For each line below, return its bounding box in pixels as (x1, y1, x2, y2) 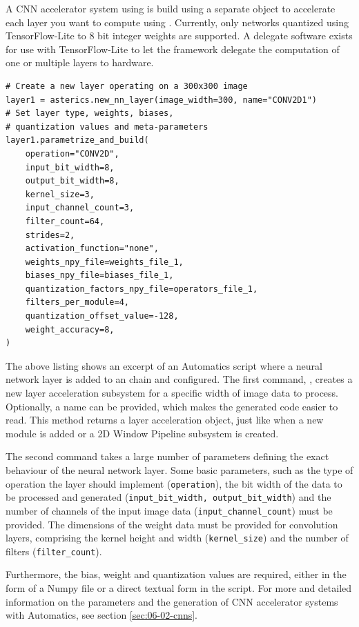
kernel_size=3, (25, 189, 95, 199)
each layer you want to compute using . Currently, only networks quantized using (6, 14, 349, 29)
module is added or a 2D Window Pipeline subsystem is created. (6, 426, 279, 440)
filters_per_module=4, (25, 297, 129, 308)
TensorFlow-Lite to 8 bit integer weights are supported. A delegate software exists (6, 28, 353, 43)
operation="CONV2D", (25, 148, 119, 159)
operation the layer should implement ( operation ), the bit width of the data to (6, 476, 342, 490)
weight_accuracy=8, (25, 324, 115, 335)
